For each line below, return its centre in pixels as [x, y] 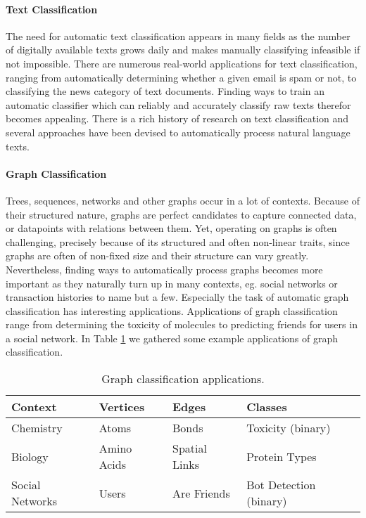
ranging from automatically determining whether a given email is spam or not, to [181, 77]
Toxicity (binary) [289, 428]
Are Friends [201, 493]
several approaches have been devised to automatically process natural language [178, 132]
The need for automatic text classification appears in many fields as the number [178, 35]
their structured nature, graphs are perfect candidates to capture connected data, [181, 214]
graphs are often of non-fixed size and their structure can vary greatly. [157, 255]
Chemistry [37, 428]
